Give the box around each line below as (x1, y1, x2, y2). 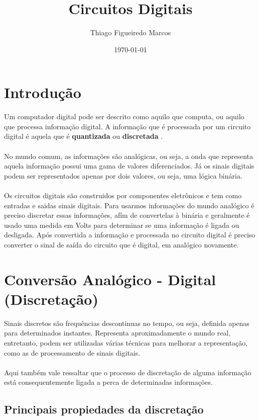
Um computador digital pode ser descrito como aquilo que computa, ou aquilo (4, 111, 244, 122)
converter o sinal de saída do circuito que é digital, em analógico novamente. (4, 239, 239, 249)
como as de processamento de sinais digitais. (4, 347, 141, 358)
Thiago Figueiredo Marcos (90, 27, 171, 38)
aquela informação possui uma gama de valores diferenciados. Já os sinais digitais (4, 160, 254, 171)
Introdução (4, 82, 81, 103)
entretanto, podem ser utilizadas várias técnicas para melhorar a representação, (4, 338, 248, 348)
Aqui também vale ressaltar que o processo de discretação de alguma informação (4, 367, 251, 377)
